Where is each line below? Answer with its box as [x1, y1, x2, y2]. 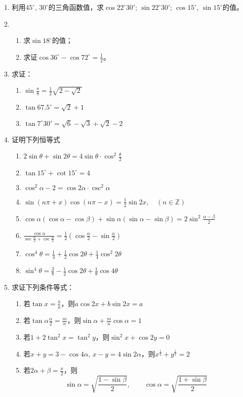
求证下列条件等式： [11, 281, 74, 292]
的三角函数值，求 [48, 2, 104, 12]
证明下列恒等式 [11, 134, 60, 144]
